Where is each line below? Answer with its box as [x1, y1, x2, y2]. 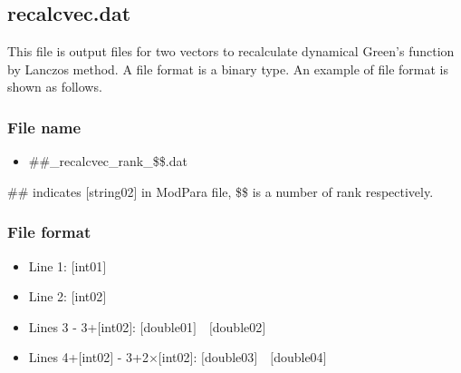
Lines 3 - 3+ [28, 317, 98, 336]
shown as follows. [7, 77, 102, 96]
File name [7, 115, 82, 138]
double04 [274, 348, 323, 367]
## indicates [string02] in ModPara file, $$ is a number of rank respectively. [7, 182, 434, 201]
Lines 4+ [28, 348, 79, 367]
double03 [204, 348, 255, 367]
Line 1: [28, 256, 67, 275]
